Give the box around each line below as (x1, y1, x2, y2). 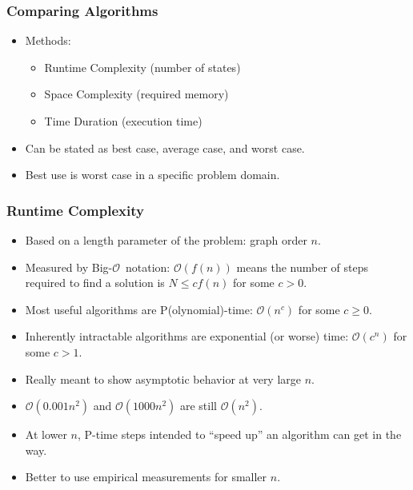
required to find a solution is (25, 274, 165, 291)
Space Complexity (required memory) (44, 86, 229, 102)
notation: (126, 258, 170, 275)
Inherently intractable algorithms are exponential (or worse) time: (25, 328, 349, 345)
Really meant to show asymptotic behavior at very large (25, 370, 302, 387)
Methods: (25, 32, 71, 49)
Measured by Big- (25, 258, 113, 275)
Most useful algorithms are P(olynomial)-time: (25, 301, 253, 317)
